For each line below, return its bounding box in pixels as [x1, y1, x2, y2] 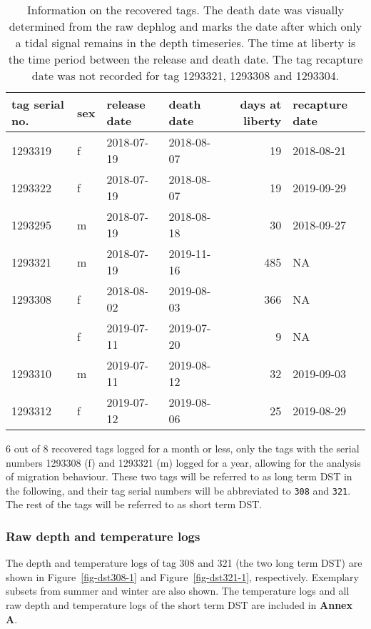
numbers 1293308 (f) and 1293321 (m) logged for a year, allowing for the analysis [6, 455, 361, 470]
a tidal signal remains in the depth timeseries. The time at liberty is [15, 34, 356, 51]
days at [240, 96, 282, 112]
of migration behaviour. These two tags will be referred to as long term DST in [6, 469, 352, 484]
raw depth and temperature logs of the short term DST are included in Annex [6, 598, 352, 613]
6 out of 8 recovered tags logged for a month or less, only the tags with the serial [6, 441, 360, 455]
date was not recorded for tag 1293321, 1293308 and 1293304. [31, 67, 340, 84]
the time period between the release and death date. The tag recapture [8, 51, 363, 67]
